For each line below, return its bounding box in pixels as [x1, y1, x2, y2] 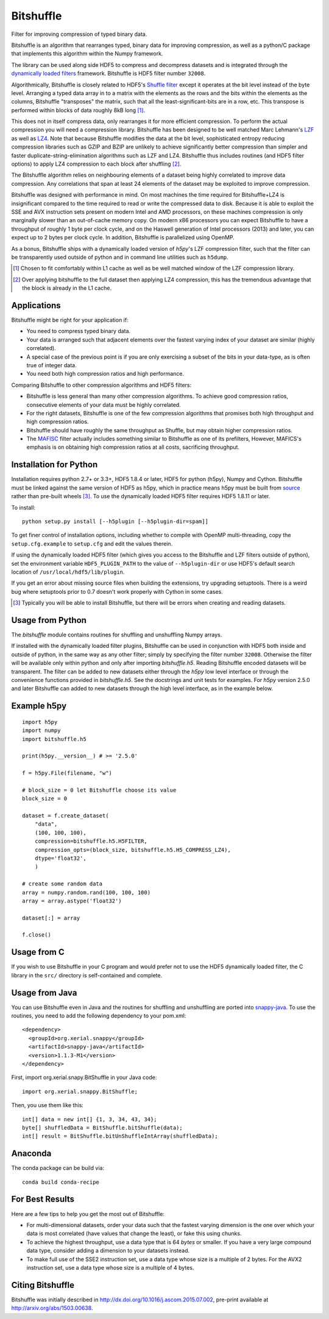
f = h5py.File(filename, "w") [22, 770, 113, 776]
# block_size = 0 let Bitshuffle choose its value [22, 786, 177, 793]
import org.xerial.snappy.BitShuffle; [22, 1088, 138, 1095]
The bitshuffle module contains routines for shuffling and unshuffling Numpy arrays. [11, 631, 222, 638]
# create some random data [22, 881, 103, 887]
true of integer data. [26, 361, 77, 368]
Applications [11, 300, 61, 311]
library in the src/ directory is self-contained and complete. [11, 971, 163, 979]
